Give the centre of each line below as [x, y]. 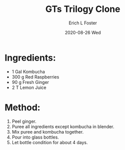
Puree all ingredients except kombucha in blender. [63, 126]
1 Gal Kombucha [28, 72]
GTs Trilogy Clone [83, 9]
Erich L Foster [83, 23]
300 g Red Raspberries [35, 77]
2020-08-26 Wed [83, 32]
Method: [23, 107]
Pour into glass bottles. [35, 137]
